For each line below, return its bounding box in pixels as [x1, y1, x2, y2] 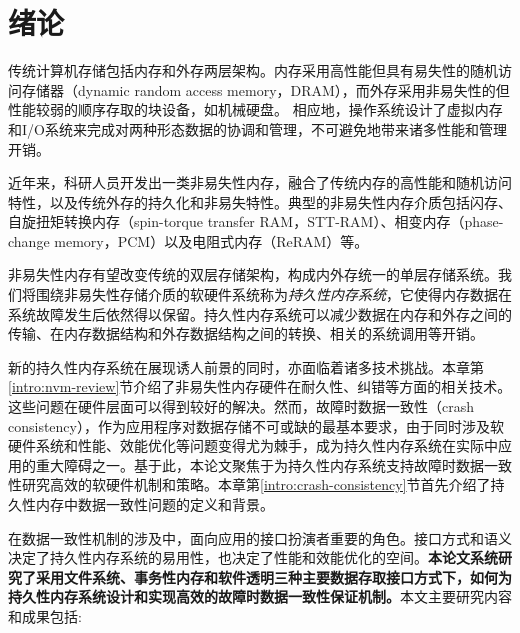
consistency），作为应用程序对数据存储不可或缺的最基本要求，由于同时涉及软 [8, 415, 504, 436]
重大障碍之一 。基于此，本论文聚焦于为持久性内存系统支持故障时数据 [35, 454, 484, 475]
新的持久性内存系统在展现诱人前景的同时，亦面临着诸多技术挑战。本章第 [8, 356, 484, 377]
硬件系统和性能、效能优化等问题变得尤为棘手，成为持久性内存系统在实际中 [8, 435, 498, 456]
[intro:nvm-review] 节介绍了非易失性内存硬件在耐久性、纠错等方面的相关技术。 [8, 376, 512, 397]
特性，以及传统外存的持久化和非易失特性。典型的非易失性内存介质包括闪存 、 [8, 191, 512, 212]
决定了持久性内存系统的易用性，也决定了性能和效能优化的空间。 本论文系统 [8, 547, 498, 568]
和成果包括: [8, 605, 82, 626]
